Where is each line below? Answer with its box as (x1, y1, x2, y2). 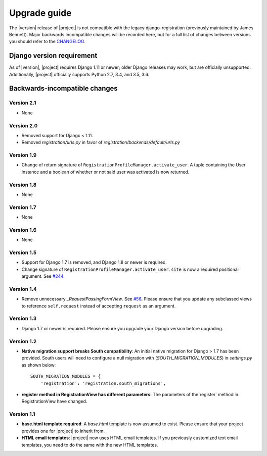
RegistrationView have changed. (21, 399, 88, 405)
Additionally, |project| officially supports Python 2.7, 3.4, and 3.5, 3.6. (9, 71, 149, 77)
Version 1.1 (9, 411, 36, 418)
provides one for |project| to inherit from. (21, 428, 105, 434)
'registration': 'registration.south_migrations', (40, 380, 166, 386)
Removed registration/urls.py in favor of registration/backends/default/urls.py (21, 139, 180, 146)
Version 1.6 (9, 226, 37, 233)
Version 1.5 (9, 249, 37, 256)
